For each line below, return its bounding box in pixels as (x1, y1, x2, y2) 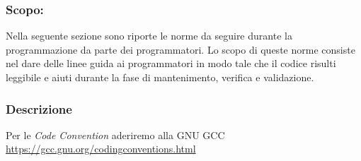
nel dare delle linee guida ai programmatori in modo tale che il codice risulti (6, 56, 336, 71)
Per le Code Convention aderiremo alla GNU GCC (6, 127, 225, 142)
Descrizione (6, 100, 72, 117)
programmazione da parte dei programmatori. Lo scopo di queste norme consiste (6, 42, 355, 56)
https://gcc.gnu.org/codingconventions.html (6, 141, 196, 156)
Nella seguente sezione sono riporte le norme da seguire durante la (6, 28, 292, 43)
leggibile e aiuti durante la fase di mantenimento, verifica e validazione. (6, 70, 314, 84)
